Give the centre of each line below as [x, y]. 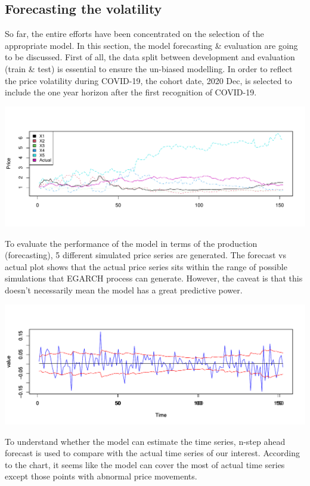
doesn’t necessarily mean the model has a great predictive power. [124, 290]
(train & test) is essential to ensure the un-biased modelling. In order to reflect [149, 68]
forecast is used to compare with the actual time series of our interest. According [152, 453]
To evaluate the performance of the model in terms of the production [131, 243]
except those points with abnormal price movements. [101, 476]
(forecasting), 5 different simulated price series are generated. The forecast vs [146, 255]
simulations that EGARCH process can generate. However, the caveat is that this [154, 278]
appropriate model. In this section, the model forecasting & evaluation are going [151, 45]
